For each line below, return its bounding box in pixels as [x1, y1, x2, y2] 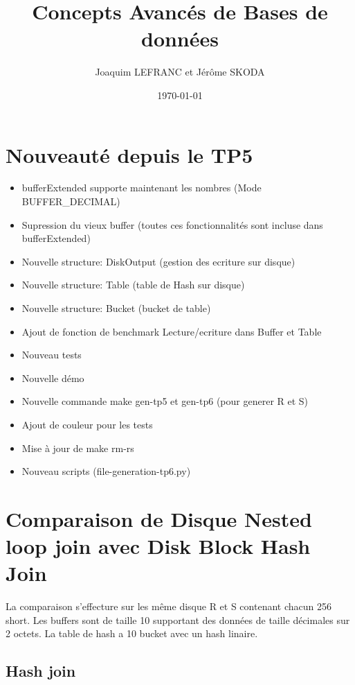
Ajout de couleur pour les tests [21, 417, 153, 431]
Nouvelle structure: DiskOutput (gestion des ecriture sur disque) [21, 254, 295, 268]
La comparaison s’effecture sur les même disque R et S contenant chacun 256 [6, 599, 331, 614]
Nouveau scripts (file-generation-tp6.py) [21, 464, 191, 478]
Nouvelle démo [21, 370, 84, 385]
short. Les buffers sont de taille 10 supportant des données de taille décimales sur [6, 612, 350, 627]
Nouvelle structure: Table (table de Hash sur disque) [21, 277, 245, 292]
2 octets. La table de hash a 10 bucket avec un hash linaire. [6, 626, 258, 641]
